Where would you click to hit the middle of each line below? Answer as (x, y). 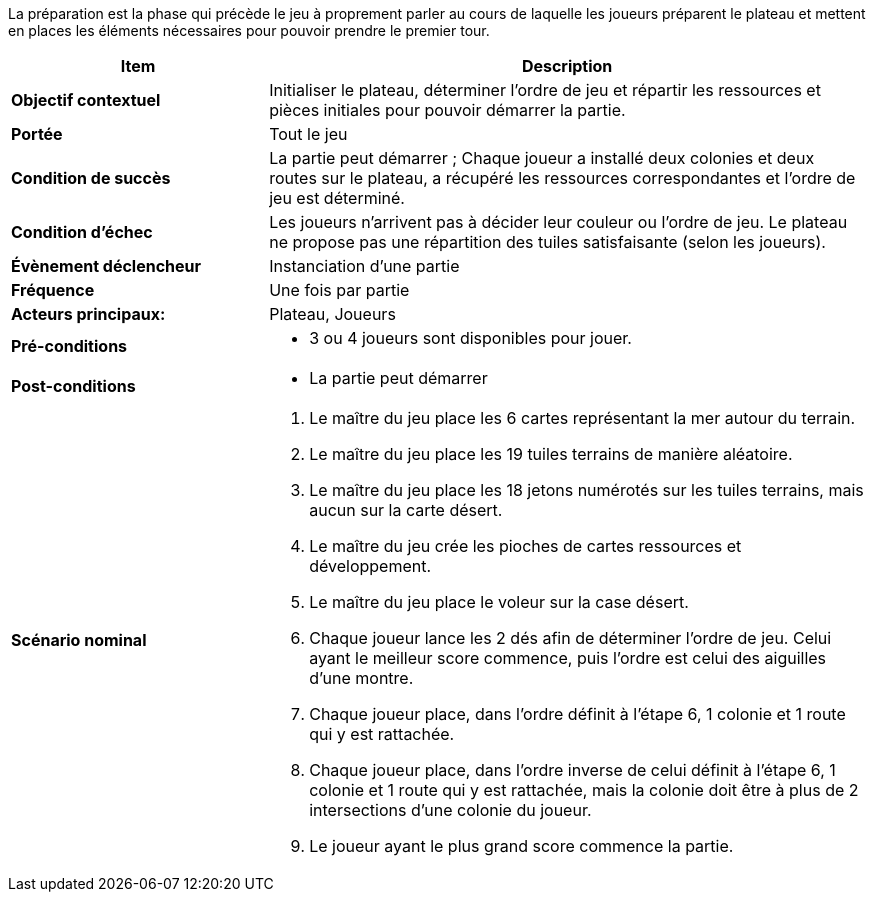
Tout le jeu (308, 134)
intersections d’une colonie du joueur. (450, 810)
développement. (370, 566)
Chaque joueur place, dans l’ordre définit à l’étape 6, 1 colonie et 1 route (577, 714)
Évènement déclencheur (106, 266)
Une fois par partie (339, 290)
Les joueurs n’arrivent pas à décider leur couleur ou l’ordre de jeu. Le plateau (558, 222)
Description (567, 66)
